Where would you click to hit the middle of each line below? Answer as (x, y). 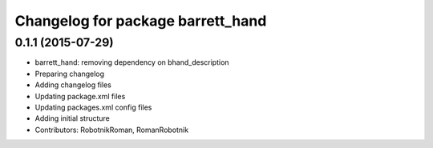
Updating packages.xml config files (93, 107)
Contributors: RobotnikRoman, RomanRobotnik (111, 130)
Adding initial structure (72, 118)
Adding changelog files (73, 85)
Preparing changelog (69, 74)
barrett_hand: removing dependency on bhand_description (132, 62)
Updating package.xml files (80, 96)
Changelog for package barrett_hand (141, 21)
